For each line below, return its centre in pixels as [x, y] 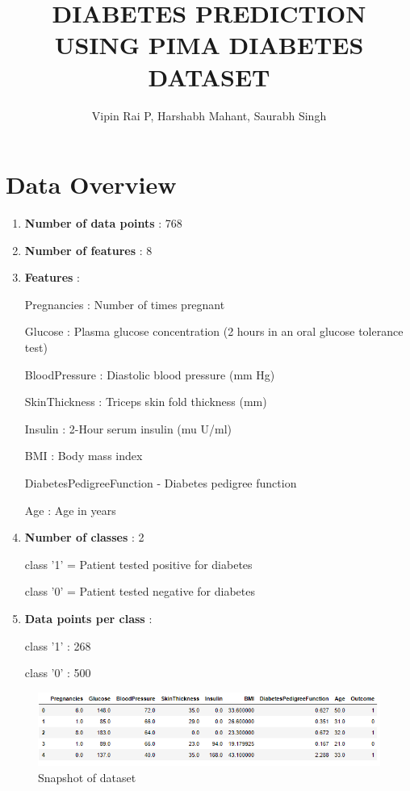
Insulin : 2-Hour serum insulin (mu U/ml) [128, 428]
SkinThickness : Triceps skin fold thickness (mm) [146, 402]
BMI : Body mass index [84, 456]
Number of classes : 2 [84, 537]
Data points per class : [88, 618]
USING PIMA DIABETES [209, 45]
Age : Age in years [70, 510]
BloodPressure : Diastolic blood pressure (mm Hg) [150, 374]
